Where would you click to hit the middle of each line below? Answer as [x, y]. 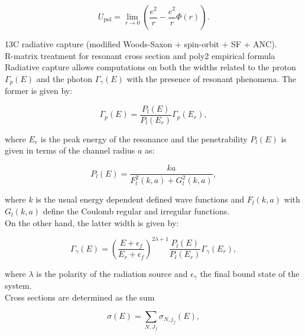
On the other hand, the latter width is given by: [92, 222]
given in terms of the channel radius [70, 150]
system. [18, 286]
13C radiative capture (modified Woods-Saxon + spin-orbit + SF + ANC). [141, 44]
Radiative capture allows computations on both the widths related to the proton [150, 67]
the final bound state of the [250, 273]
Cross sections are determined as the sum [80, 297]
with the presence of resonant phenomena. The [212, 78]
